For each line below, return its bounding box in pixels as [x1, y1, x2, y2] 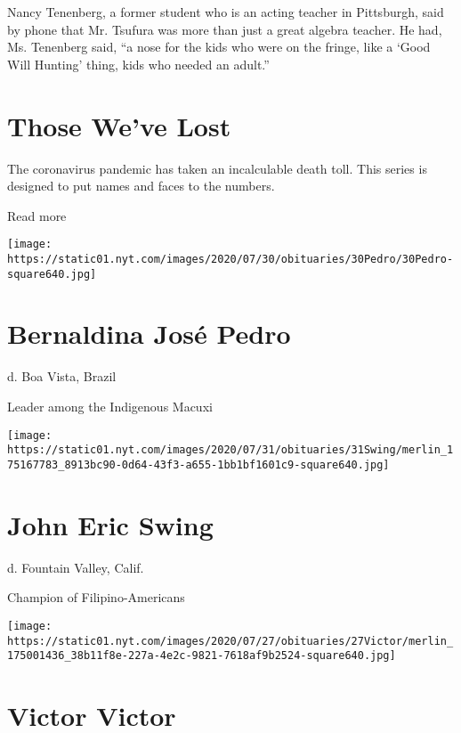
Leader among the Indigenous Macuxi [7, 396, 213, 415]
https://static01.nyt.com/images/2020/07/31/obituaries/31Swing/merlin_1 [7, 444, 454, 457]
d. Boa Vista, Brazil [7, 367, 117, 386]
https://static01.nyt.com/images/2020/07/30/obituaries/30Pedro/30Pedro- [7, 252, 454, 265]
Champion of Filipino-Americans [7, 588, 185, 607]
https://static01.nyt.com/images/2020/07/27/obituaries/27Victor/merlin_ [7, 634, 454, 647]
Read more [7, 206, 67, 224]
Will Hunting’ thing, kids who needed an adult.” [7, 54, 270, 73]
